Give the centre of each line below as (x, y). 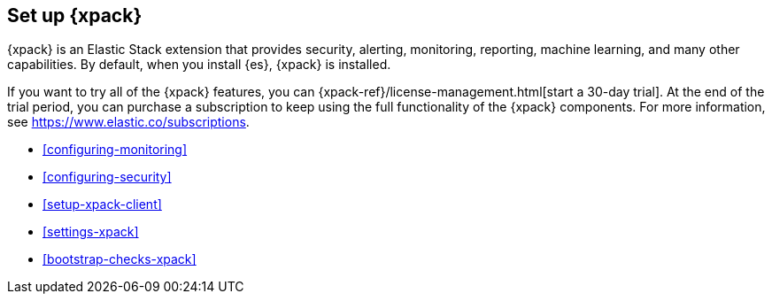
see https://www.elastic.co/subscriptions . (128, 122)
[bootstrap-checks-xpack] (120, 259)
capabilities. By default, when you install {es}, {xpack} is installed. (199, 65)
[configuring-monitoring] (115, 150)
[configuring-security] (107, 177)
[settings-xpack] (91, 232)
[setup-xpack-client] (102, 205)
